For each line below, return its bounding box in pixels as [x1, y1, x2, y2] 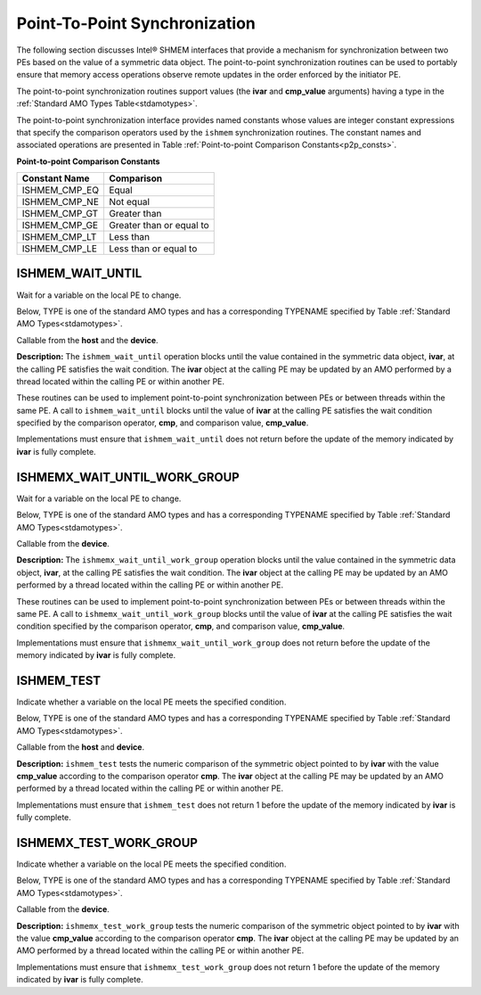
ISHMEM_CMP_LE [21, 243, 98, 255]
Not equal [108, 196, 151, 209]
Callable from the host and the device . [16, 334, 159, 345]
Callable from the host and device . [16, 742, 145, 752]
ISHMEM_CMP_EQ [21, 184, 100, 196]
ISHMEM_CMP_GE [21, 219, 98, 232]
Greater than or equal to [108, 219, 209, 232]
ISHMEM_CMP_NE [21, 196, 100, 209]
